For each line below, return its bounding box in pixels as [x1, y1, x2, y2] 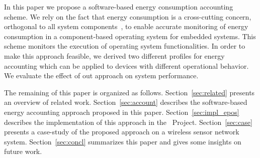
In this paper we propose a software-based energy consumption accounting [4, 2, 233, 12]
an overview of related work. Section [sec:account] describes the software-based [4, 97, 247, 107]
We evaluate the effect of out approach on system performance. [4, 70, 199, 81]
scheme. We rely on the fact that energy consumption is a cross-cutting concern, [4, 11, 251, 22]
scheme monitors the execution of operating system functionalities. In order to [4, 41, 245, 51]
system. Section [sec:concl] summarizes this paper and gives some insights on [4, 136, 241, 146]
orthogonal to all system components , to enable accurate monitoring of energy [4, 21, 248, 32]
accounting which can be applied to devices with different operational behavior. [4, 60, 249, 71]
